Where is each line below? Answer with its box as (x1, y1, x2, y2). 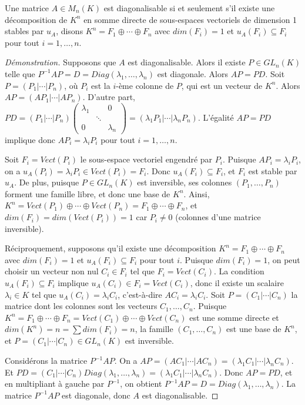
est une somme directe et (189, 311, 279, 323)
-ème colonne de (116, 79, 174, 91)
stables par (5, 25, 44, 37)
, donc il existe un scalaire (190, 277, 284, 289)
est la (91, 79, 110, 91)
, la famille (135, 323, 173, 335)
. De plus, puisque (14, 176, 79, 188)
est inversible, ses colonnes (137, 176, 232, 188)
